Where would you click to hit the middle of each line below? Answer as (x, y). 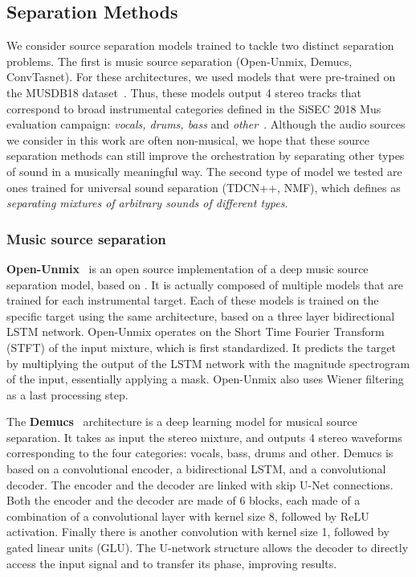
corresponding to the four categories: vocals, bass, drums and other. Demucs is (200, 453)
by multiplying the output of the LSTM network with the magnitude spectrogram (208, 363)
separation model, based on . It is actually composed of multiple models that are (205, 284)
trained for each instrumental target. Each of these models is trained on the (193, 300)
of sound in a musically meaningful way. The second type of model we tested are (204, 171)
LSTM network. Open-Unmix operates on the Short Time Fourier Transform (196, 331)
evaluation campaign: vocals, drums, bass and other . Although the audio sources (206, 124)
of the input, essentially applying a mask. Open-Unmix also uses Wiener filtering (205, 379)
